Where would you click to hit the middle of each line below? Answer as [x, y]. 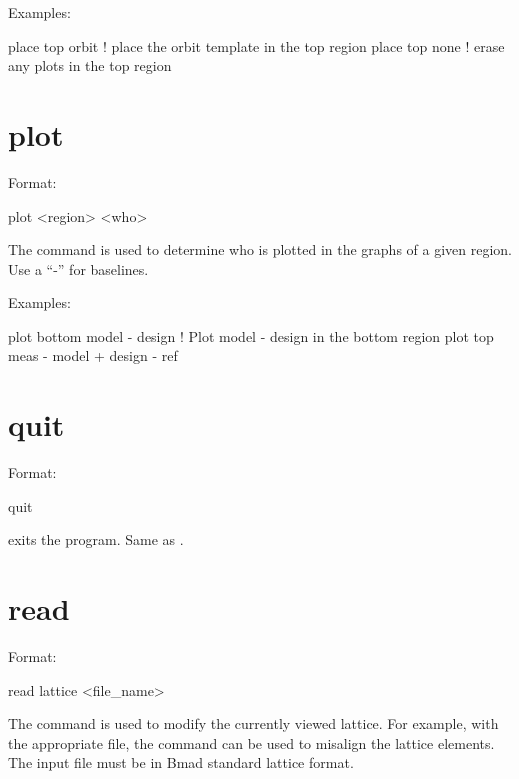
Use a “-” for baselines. [78, 268]
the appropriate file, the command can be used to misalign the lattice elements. [251, 742]
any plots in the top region [90, 65]
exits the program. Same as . [96, 539]
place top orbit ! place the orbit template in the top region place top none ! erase [256, 45]
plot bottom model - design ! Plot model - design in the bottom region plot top [251, 335]
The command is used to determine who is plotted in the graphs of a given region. [260, 249]
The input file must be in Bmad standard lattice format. [181, 762]
